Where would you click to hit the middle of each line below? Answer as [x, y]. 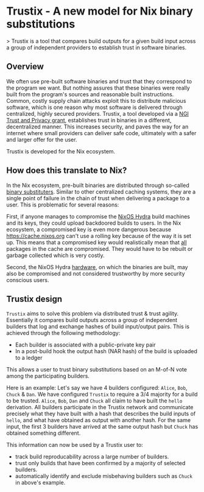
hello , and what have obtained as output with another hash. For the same [98, 420]
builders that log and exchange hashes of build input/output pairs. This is [98, 326]
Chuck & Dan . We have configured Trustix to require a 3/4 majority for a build [102, 395]
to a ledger [29, 358]
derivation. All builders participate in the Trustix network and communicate [100, 407]
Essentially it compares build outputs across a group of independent [92, 320]
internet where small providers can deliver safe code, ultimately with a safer [101, 133]
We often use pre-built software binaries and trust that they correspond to [99, 81]
